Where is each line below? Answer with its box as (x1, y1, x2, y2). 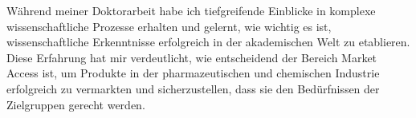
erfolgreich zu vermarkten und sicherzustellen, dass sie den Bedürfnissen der (6, 80, 380, 96)
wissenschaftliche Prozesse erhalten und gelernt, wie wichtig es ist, (6, 18, 332, 34)
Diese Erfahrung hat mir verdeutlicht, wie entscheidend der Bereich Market (6, 49, 377, 65)
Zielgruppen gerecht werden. (6, 96, 145, 112)
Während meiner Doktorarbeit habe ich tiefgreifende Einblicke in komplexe (6, 2, 376, 18)
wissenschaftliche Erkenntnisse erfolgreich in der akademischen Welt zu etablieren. (6, 33, 410, 50)
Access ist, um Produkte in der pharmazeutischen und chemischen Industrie (6, 65, 380, 81)
